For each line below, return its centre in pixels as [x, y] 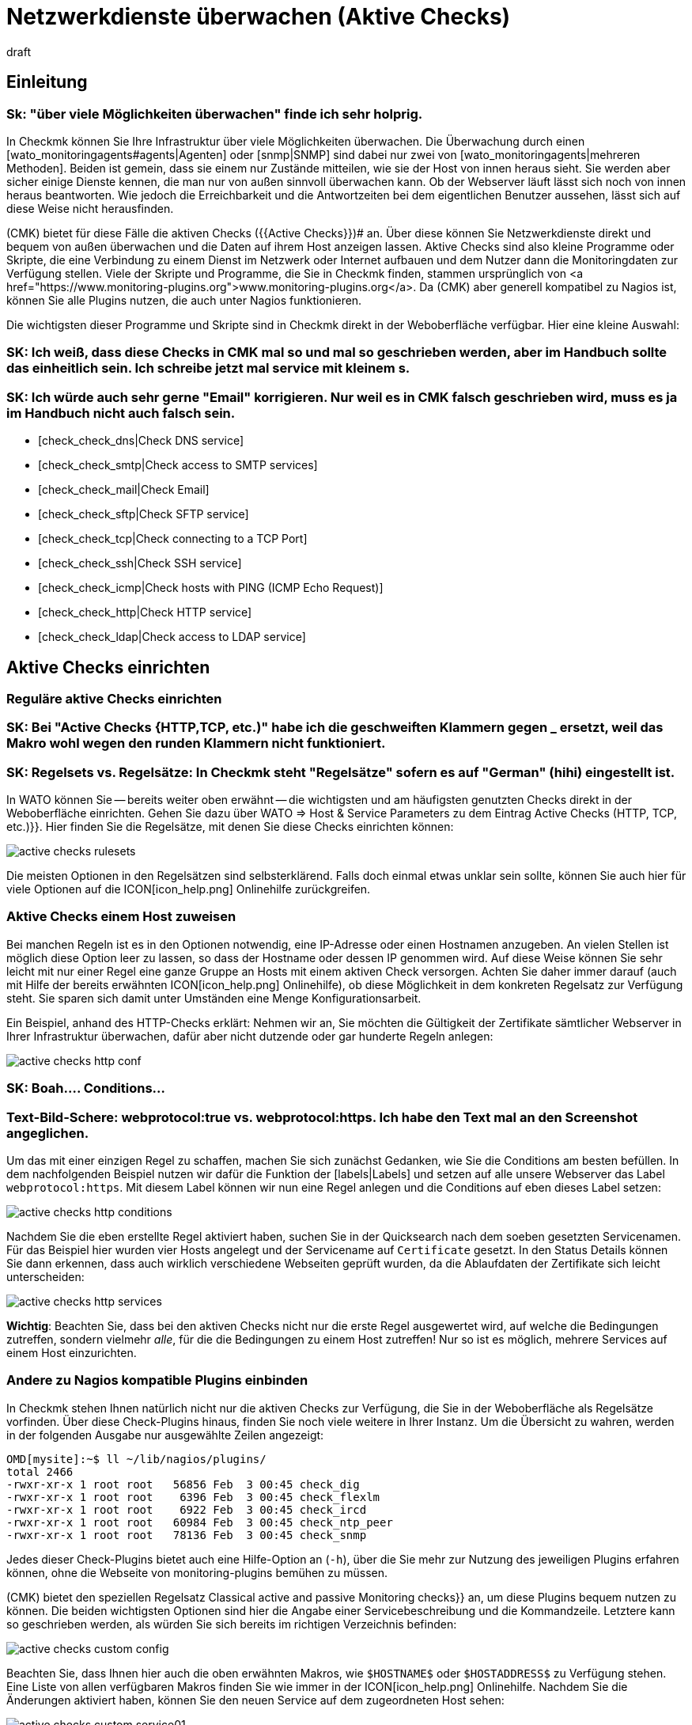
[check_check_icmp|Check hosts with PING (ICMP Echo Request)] [211, 588]
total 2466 [40, 1471]
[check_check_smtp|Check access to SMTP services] [178, 465]
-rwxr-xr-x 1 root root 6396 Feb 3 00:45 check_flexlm [193, 1497]
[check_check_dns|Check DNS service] [141, 441]
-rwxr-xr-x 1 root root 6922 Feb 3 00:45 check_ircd [187, 1509]
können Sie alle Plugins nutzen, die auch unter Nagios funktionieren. [184, 300]
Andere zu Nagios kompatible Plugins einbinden [157, 1380]
